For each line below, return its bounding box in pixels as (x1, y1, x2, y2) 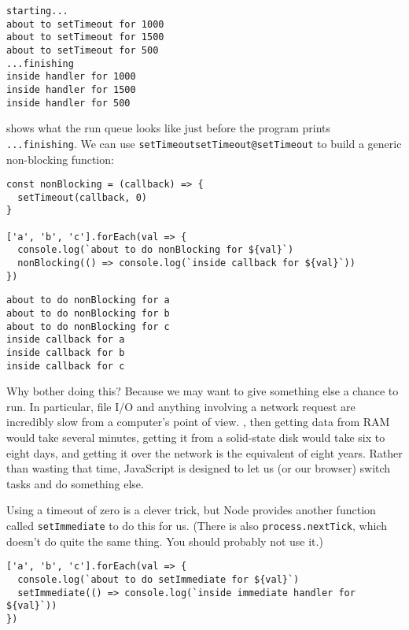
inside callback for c (6, 360, 125, 372)
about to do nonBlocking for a (6, 295, 170, 306)
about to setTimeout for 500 (6, 44, 159, 56)
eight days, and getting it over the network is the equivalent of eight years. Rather (6, 444, 403, 461)
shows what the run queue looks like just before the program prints (6, 120, 331, 136)
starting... (6, 6, 68, 17)
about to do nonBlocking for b (6, 308, 170, 319)
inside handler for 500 (6, 97, 131, 109)
